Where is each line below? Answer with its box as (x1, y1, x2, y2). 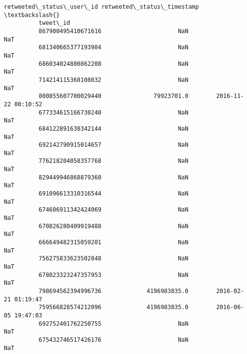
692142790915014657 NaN (38, 141, 189, 149)
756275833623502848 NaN (38, 255, 189, 262)
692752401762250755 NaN (38, 320, 189, 327)
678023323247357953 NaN (38, 271, 189, 278)
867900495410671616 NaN (38, 27, 189, 35)
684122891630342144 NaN (38, 125, 189, 132)
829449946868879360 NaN (38, 174, 189, 181)
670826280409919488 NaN (38, 222, 189, 230)
